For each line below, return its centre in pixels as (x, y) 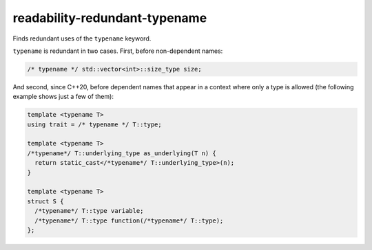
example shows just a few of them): (63, 97)
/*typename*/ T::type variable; (89, 211)
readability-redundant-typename (110, 18)
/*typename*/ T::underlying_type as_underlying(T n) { (122, 153)
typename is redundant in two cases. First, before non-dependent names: (118, 51)
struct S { (45, 201)
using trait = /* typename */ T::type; (94, 124)
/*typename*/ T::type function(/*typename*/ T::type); (129, 220)
